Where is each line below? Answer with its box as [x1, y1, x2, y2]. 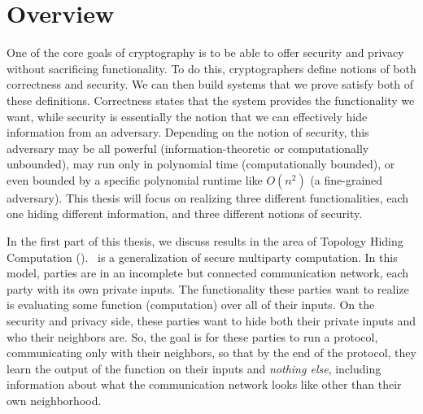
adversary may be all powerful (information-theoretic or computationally [7, 139, 369, 156]
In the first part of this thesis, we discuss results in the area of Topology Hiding [7, 233, 403, 250]
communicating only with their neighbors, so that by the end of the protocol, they [7, 344, 416, 361]
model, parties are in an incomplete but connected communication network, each [7, 264, 409, 281]
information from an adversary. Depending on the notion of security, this [7, 124, 369, 141]
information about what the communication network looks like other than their [7, 376, 402, 393]
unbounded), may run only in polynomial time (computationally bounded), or [7, 155, 395, 172]
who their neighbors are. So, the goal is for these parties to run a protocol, [7, 328, 378, 345]
